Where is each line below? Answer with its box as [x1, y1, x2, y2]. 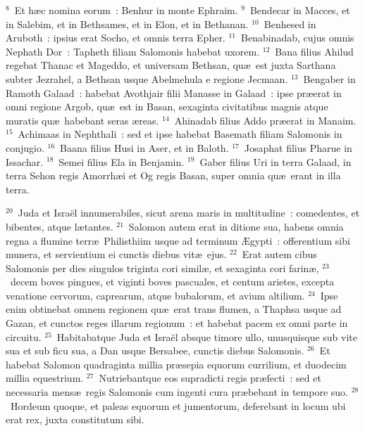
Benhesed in [264, 16, 316, 31]
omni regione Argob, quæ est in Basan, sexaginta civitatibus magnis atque [6, 99, 328, 114]
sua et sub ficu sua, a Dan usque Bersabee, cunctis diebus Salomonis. [6, 343, 304, 358]
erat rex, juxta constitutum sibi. [6, 412, 144, 427]
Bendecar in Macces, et [249, 3, 350, 17]
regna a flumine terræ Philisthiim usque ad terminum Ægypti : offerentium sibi [6, 233, 350, 247]
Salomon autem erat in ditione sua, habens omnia [128, 219, 344, 233]
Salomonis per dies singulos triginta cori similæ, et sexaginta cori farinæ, [6, 260, 319, 275]
